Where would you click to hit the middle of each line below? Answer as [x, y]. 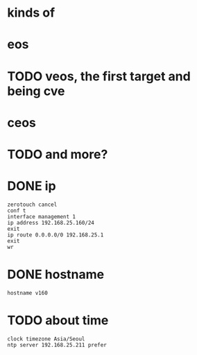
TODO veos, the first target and [99, 76]
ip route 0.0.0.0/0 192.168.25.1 [55, 235]
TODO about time [58, 320]
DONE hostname [56, 275]
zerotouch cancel [32, 205]
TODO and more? [58, 154]
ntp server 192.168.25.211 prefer [57, 345]
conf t [17, 210]
